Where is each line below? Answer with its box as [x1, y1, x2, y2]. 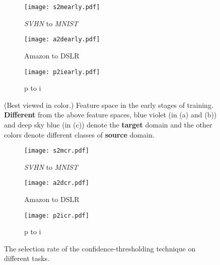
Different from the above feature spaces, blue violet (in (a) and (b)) [4, 109, 217, 120]
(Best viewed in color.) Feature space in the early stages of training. [4, 99, 213, 110]
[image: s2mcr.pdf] [24, 147, 89, 155]
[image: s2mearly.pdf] [24, 4, 100, 11]
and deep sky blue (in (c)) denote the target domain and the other [4, 119, 212, 129]
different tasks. [4, 253, 50, 263]
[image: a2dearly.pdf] [24, 36, 100, 43]
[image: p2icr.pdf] [24, 212, 89, 219]
